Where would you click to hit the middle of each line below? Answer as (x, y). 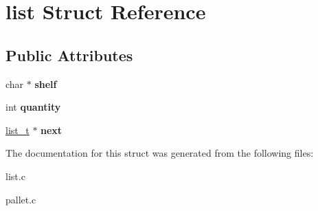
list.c (15, 176)
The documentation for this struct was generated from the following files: (160, 153)
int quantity (33, 107)
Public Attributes (69, 55)
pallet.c (21, 199)
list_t (18, 130)
